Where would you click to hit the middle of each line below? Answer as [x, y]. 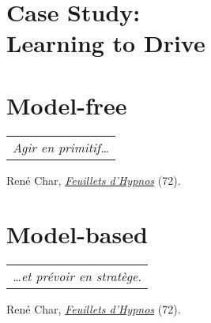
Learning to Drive [106, 43]
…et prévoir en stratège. [77, 276]
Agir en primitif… [61, 147]
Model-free [67, 105]
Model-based [77, 234]
